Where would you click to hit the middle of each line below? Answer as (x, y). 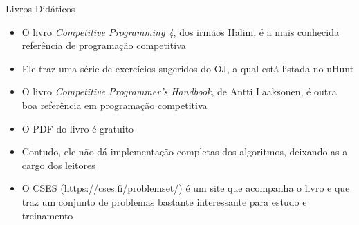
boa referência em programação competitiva (114, 105)
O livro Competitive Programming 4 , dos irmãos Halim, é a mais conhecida (180, 31)
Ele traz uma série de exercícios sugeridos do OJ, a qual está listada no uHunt (188, 68)
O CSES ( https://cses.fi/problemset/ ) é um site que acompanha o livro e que (186, 188)
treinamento (47, 215)
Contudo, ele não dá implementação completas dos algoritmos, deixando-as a (185, 151)
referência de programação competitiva (104, 45)
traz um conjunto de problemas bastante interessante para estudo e (164, 201)
